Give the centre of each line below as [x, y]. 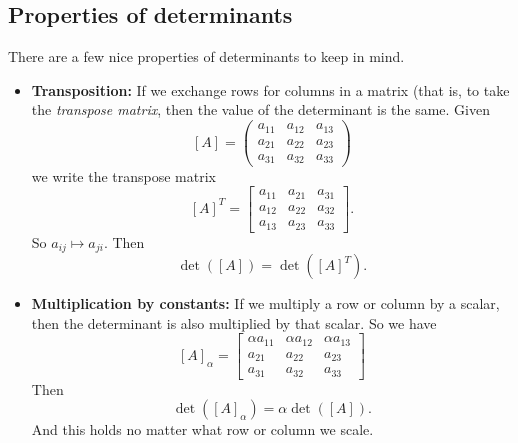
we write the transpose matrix [123, 175]
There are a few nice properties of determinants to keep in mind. [206, 56]
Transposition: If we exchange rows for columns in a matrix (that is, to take [270, 89]
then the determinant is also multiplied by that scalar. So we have [234, 322]
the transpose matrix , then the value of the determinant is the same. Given [260, 109]
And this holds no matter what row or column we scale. [202, 429]
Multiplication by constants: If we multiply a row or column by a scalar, [265, 303]
